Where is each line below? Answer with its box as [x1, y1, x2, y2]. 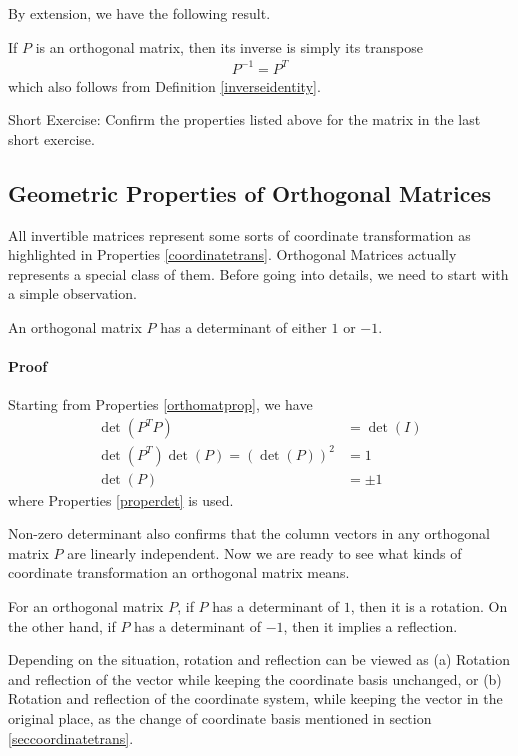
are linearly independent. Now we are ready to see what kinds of [67, 542, 462, 563]
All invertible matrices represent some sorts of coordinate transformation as [8, 224, 471, 245]
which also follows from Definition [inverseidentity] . [8, 75, 321, 96]
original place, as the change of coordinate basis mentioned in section [8, 708, 432, 728]
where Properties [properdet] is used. [8, 489, 234, 510]
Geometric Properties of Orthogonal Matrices [8, 177, 492, 208]
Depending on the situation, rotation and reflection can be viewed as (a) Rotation [8, 649, 510, 670]
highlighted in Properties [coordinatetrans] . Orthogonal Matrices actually [8, 244, 457, 265]
